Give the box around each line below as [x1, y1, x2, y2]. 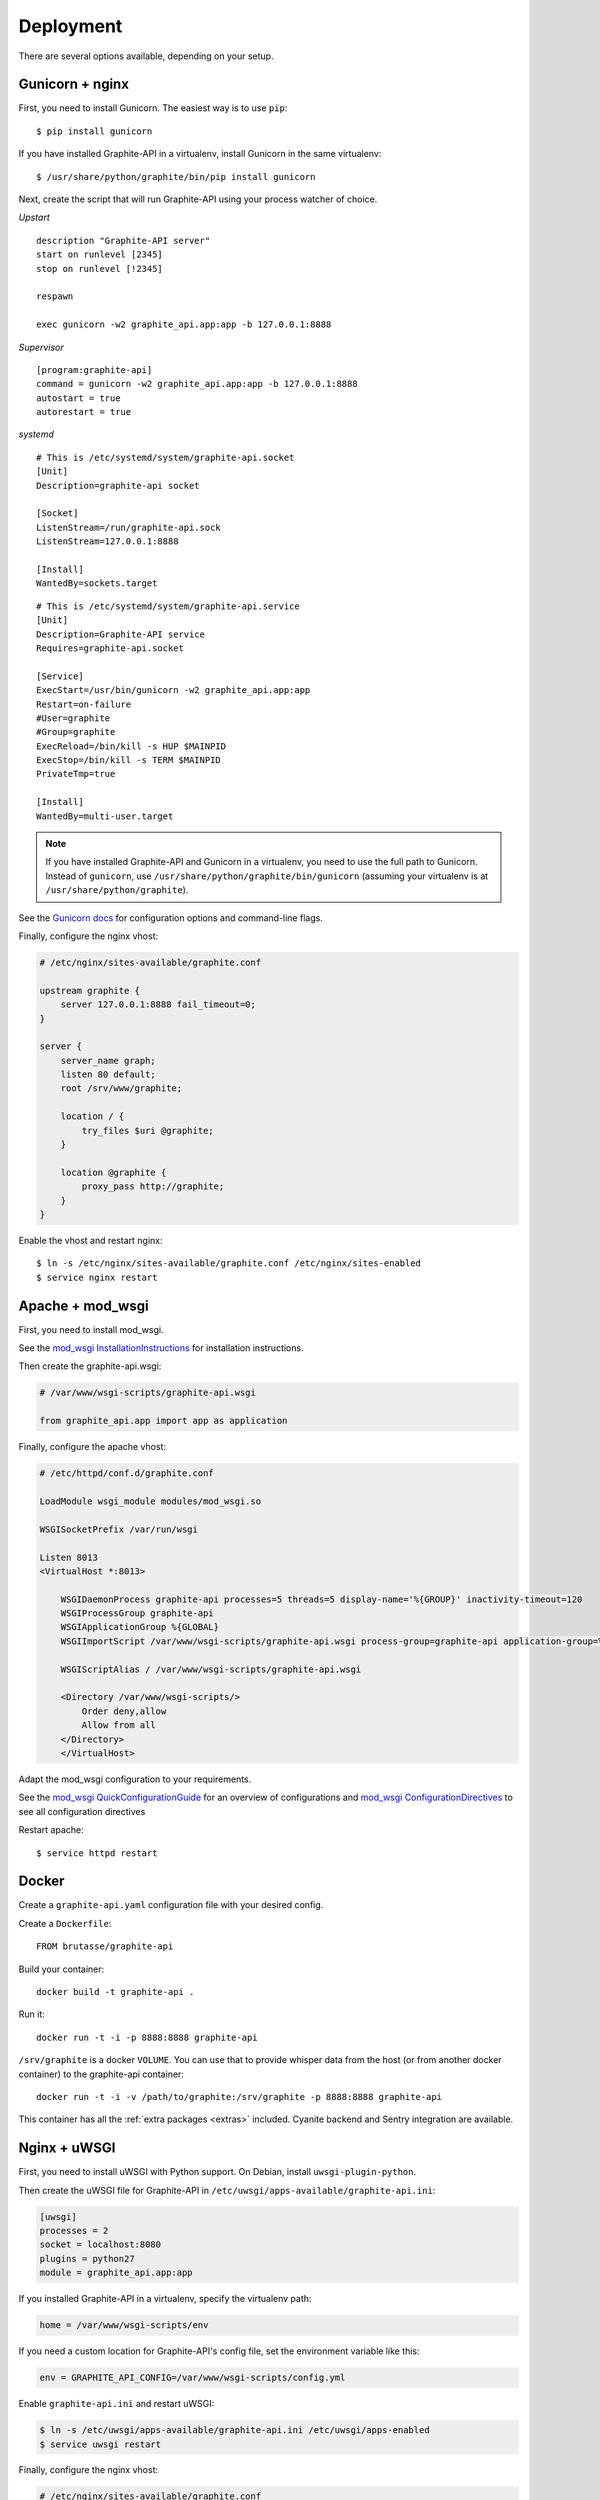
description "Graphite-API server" [36, 235, 211, 246]
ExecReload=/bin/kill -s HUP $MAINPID [36, 740, 227, 752]
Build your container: [18, 1963, 105, 1975]
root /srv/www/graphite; [60, 1083, 183, 1094]
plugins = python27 [39, 2253, 135, 2264]
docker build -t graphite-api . [36, 1986, 195, 1998]
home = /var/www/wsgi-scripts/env [39, 2320, 209, 2331]
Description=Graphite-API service [36, 628, 205, 640]
